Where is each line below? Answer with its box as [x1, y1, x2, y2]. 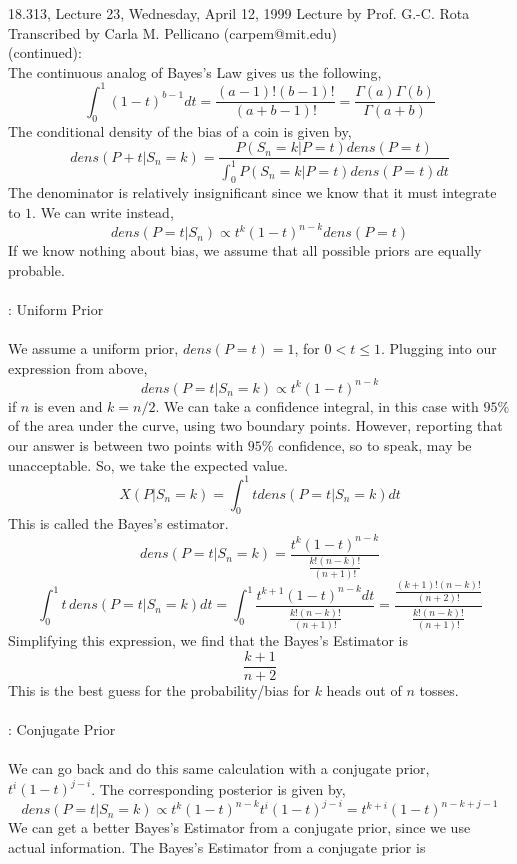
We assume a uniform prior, [8, 338, 179, 359]
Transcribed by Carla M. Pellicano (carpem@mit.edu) [8, 22, 338, 43]
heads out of [326, 679, 402, 700]
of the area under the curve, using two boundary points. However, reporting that [8, 415, 503, 436]
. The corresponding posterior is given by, [91, 778, 346, 799]
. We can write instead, [32, 202, 174, 223]
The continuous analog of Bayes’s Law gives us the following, [8, 61, 382, 82]
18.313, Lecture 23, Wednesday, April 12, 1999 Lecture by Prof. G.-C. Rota [8, 3, 470, 23]
